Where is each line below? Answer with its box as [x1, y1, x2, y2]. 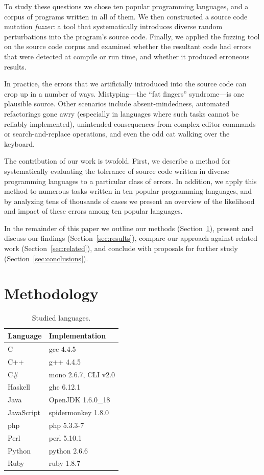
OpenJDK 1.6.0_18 [49, 394, 110, 405]
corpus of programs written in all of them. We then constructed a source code [4, 11, 248, 21]
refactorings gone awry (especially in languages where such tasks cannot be [4, 108, 239, 119]
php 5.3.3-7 [49, 419, 84, 430]
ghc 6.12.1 [49, 381, 81, 392]
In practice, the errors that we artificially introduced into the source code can [4, 78, 247, 89]
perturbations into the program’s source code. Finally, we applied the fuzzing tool [4, 31, 260, 41]
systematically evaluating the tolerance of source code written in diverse [4, 165, 230, 176]
